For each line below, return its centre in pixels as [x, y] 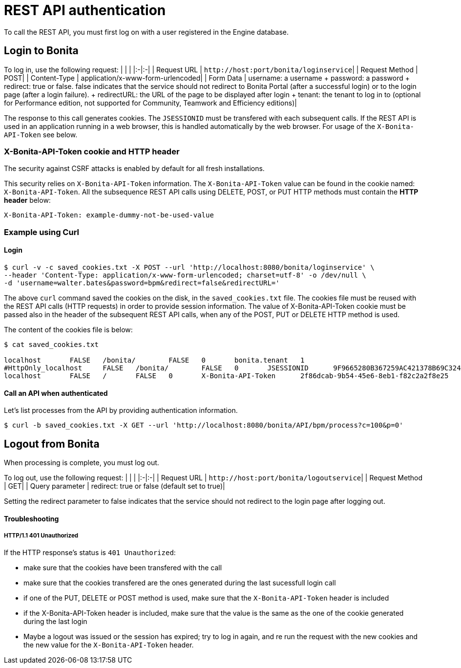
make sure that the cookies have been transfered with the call [123, 568]
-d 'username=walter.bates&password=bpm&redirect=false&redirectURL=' [142, 283]
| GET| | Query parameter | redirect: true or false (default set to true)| [115, 486]
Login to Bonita [41, 51]
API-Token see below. [41, 134]
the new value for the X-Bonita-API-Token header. [109, 645]
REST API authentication [85, 10]
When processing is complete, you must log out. [82, 463]
